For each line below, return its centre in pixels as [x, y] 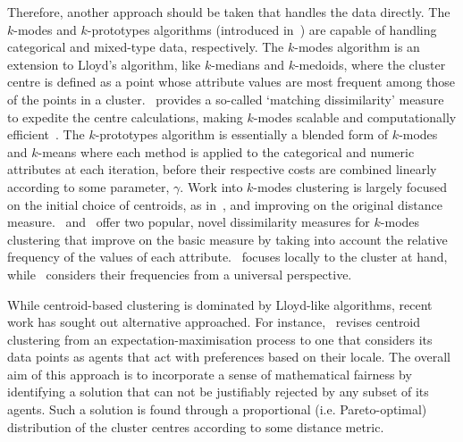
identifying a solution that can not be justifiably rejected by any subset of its [218, 392]
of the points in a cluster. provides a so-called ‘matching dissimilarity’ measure [226, 99]
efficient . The [46, 134]
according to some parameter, [88, 186]
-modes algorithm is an [357, 47]
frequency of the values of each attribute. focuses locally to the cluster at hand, [227, 257]
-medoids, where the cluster [370, 64]
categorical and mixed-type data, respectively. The [146, 47]
